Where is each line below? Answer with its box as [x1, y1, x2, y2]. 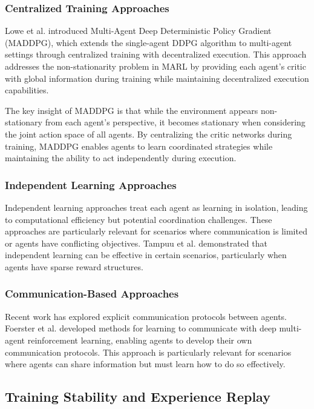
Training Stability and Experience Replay [5, 387, 270, 406]
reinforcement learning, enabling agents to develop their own [27, 333, 252, 346]
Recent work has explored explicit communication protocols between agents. [5, 310, 287, 322]
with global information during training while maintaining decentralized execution [5, 71, 309, 84]
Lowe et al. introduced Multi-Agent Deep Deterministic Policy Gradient [5, 24, 272, 37]
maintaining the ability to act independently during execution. [5, 151, 237, 164]
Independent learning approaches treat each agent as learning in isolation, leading [5, 201, 308, 213]
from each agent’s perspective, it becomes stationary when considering [45, 116, 306, 128]
